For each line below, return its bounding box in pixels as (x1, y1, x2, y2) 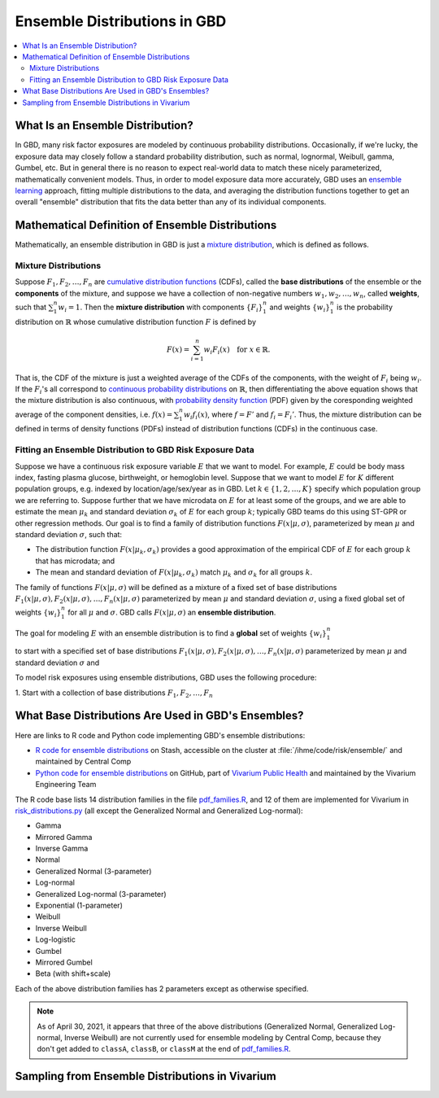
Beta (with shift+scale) (35, 969, 111, 978)
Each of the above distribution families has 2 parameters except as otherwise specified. (15, 983, 309, 993)
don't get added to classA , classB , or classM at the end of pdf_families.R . (37, 1044, 292, 1054)
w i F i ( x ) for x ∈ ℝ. (203, 344, 271, 356)
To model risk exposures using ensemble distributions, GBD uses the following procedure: (15, 672, 317, 683)
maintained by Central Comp (35, 757, 132, 767)
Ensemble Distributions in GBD (15, 12, 227, 30)
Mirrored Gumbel (35, 957, 93, 967)
